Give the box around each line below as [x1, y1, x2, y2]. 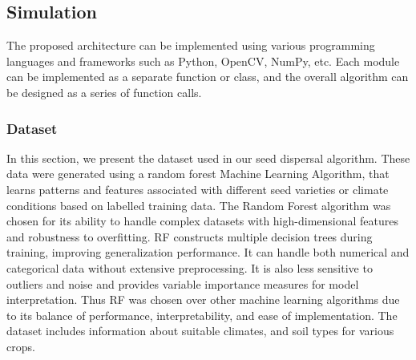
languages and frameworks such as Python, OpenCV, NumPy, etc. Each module [6, 52, 400, 69]
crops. [6, 338, 35, 354]
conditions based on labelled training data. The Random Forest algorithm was [6, 196, 391, 213]
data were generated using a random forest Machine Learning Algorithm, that [6, 165, 390, 182]
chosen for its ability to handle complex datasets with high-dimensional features [6, 212, 398, 229]
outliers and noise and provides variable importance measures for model [6, 275, 359, 292]
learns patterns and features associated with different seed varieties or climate [6, 180, 389, 197]
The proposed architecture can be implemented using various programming [6, 37, 375, 54]
